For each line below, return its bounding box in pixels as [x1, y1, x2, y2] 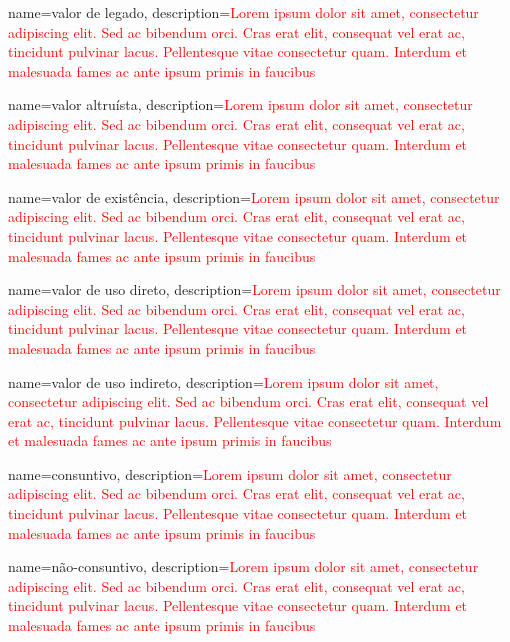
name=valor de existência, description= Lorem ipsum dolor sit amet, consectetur [8, 186, 500, 207]
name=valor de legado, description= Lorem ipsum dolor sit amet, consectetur [8, 2, 479, 22]
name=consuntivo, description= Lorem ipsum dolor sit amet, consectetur [8, 463, 452, 484]
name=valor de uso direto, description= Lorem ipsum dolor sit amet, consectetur [8, 279, 501, 300]
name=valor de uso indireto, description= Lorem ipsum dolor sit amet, [8, 371, 439, 392]
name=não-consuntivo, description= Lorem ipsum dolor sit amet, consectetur [8, 556, 479, 577]
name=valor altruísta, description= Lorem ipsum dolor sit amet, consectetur [8, 94, 473, 115]
